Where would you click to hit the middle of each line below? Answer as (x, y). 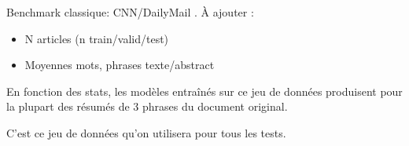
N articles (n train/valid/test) (97, 38)
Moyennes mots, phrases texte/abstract (120, 65)
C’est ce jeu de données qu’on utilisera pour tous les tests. (146, 132)
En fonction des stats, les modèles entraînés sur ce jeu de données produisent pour (204, 91)
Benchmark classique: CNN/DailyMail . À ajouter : (130, 12)
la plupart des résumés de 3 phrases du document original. (147, 106)
